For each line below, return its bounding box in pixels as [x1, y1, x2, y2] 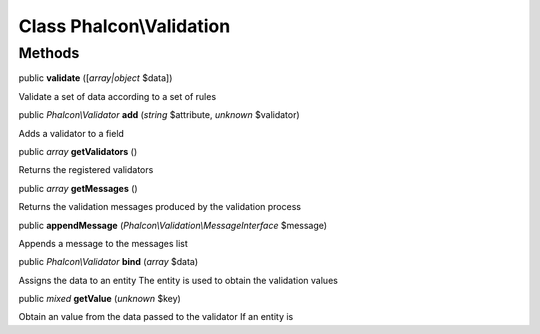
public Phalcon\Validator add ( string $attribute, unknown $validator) [18, 109, 300, 121]
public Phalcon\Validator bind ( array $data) [18, 256, 199, 268]
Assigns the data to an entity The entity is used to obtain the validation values [18, 274, 339, 286]
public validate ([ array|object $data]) [18, 72, 173, 84]
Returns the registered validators [18, 164, 154, 176]
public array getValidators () [18, 145, 138, 157]
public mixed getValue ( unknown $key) [18, 293, 182, 305]
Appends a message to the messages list [18, 237, 189, 249]
